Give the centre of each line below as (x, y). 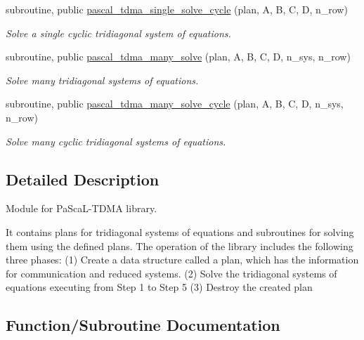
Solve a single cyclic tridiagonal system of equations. (118, 33)
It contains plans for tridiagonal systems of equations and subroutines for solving (180, 231)
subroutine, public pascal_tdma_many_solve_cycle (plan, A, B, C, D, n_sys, (175, 104)
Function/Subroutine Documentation (143, 325)
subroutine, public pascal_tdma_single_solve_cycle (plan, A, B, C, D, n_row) (177, 9)
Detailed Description (83, 179)
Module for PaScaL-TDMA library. (82, 208)
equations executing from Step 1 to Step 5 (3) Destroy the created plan (159, 287)
